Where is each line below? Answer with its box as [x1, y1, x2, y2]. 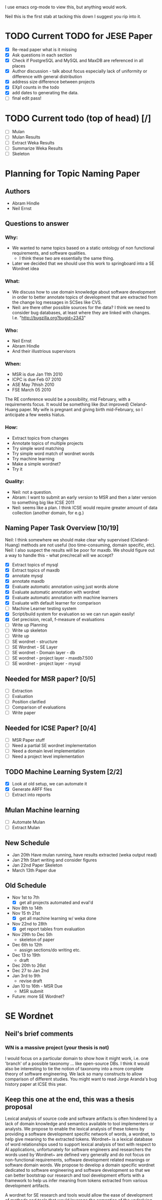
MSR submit [19, 988, 44, 994]
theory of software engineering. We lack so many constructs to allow [5, 1071, 143, 1077]
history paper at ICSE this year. [5, 1081, 67, 1087]
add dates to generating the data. [12, 90, 79, 96]
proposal [5, 1103, 32, 1111]
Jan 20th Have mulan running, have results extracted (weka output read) [12, 852, 157, 857]
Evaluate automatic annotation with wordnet [12, 589, 100, 595]
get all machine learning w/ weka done [19, 915, 97, 921]
